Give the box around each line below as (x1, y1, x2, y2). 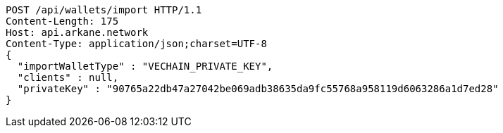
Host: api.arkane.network (6, 27, 149, 38)
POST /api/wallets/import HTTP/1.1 (6, 4, 202, 15)
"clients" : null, (17, 72, 119, 83)
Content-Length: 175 (6, 15, 119, 27)
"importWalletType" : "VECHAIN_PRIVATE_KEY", (17, 61, 273, 72)
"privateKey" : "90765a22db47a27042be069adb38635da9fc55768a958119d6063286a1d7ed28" (17, 83, 499, 94)
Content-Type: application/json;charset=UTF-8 (6, 38, 267, 49)
